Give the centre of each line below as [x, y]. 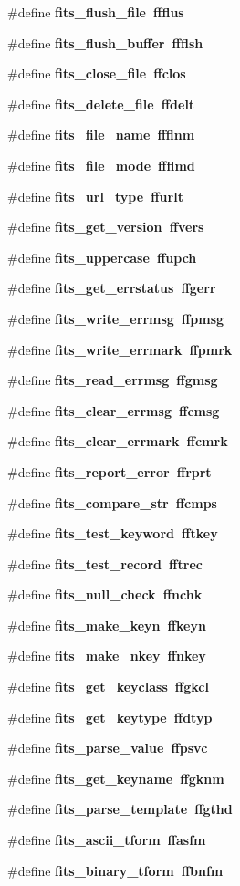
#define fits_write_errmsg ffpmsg [116, 318]
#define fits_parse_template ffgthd [120, 809]
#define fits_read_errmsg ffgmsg [113, 380]
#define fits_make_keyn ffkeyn [107, 625]
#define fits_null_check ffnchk [105, 594]
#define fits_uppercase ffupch [102, 257]
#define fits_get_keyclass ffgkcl [108, 687]
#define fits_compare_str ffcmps [112, 502]
